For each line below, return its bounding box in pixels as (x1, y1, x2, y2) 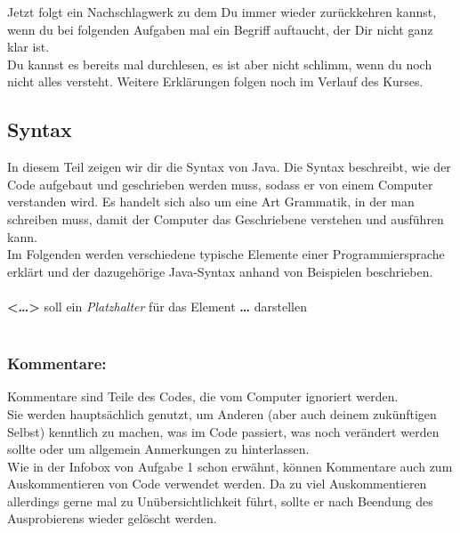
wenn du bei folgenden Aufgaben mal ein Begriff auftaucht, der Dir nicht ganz (7, 20, 433, 38)
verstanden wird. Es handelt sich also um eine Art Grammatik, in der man (7, 192, 415, 211)
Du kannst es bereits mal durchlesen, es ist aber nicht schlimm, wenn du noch (7, 54, 432, 73)
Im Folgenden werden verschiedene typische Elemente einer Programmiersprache (7, 245, 445, 263)
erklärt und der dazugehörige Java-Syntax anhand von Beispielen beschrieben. (7, 262, 433, 280)
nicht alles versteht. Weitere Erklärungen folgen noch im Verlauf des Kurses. (7, 72, 424, 91)
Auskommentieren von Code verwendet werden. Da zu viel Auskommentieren (7, 474, 427, 493)
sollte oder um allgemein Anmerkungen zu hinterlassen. (7, 440, 310, 458)
